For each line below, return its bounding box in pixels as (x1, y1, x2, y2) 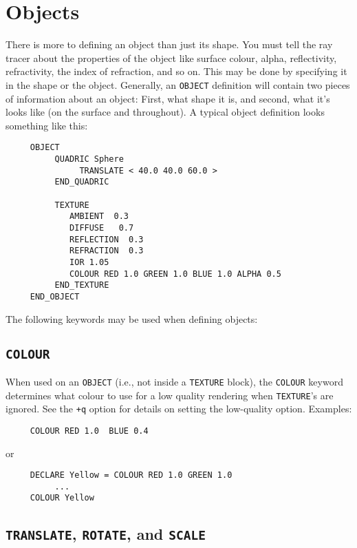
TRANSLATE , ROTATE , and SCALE (6, 523, 206, 545)
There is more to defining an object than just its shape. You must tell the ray (6, 37, 333, 52)
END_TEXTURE (54, 280, 109, 291)
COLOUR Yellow (30, 493, 94, 503)
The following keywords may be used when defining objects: (6, 311, 258, 326)
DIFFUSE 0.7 (69, 222, 134, 233)
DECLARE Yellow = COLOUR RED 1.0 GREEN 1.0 (30, 470, 232, 481)
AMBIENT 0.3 (69, 211, 129, 222)
